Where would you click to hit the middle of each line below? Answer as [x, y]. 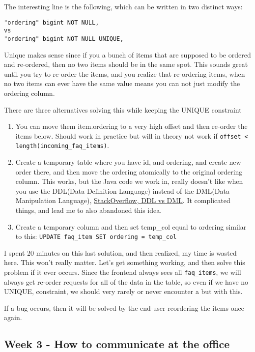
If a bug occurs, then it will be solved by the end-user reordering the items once [124, 308]
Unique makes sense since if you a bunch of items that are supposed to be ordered [127, 54]
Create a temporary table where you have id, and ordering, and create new [128, 162]
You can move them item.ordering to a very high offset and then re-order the [131, 126]
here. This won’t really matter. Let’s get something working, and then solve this [125, 262]
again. [13, 317]
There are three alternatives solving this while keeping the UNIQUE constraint [123, 109]
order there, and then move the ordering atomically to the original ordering [129, 171]
